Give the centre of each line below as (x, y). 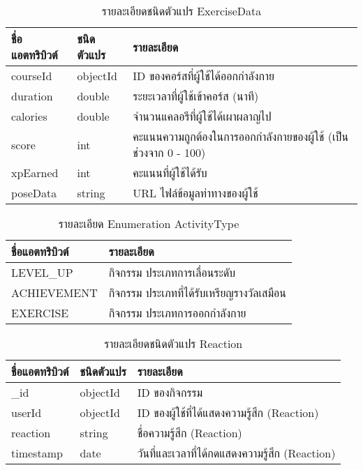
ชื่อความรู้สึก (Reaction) (190, 433)
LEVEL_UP (42, 272)
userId (27, 412)
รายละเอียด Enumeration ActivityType (149, 223)
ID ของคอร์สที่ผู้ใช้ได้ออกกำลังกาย (203, 76)
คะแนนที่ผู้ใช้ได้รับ (170, 173)
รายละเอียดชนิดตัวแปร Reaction (173, 343)
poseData (34, 193)
